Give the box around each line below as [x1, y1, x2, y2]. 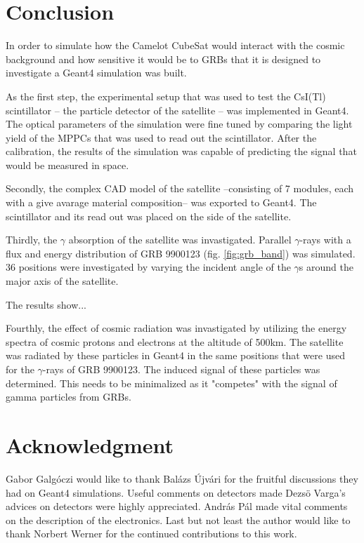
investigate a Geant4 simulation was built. [6, 65, 187, 80]
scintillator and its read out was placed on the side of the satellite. [6, 208, 292, 223]
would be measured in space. [6, 157, 129, 172]
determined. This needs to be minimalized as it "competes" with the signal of [6, 375, 337, 390]
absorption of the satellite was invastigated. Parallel [68, 232, 292, 247]
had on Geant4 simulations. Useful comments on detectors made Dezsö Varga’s [6, 485, 346, 500]
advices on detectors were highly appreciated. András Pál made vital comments [6, 499, 348, 514]
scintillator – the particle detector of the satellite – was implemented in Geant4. [6, 102, 349, 117]
